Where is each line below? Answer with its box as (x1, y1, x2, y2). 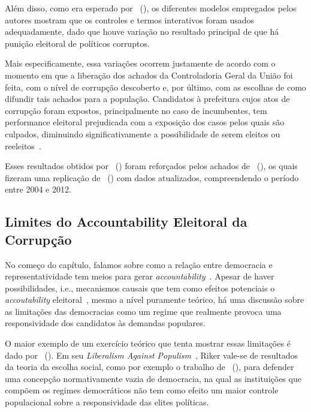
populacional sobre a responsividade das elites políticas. (5, 396, 209, 408)
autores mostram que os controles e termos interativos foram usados (5, 13, 255, 26)
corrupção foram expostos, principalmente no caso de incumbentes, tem (5, 104, 267, 116)
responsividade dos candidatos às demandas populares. (5, 317, 206, 329)
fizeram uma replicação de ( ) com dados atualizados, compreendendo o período (5, 171, 299, 184)
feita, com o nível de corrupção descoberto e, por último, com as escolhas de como (5, 80, 306, 93)
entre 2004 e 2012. (5, 183, 71, 196)
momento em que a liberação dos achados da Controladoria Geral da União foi (5, 68, 293, 81)
